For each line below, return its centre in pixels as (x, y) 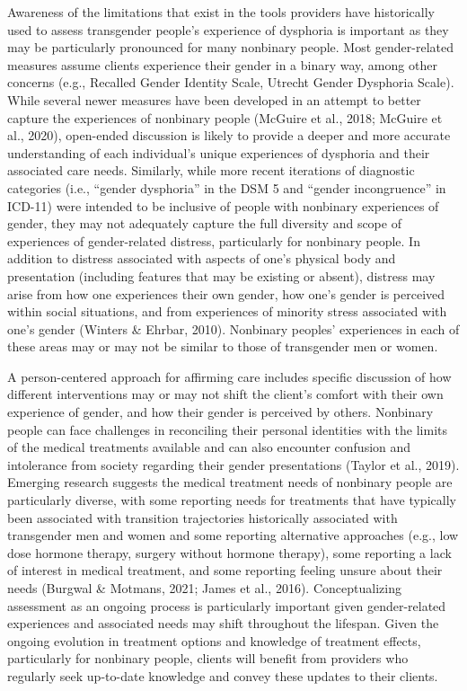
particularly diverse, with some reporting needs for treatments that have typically (232, 500)
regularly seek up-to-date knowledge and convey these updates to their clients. (223, 675)
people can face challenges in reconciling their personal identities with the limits (228, 429)
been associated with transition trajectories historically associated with (203, 517)
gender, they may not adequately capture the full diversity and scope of (204, 223)
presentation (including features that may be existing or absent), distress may (221, 275)
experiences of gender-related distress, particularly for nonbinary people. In (214, 240)
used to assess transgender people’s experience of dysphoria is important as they (228, 29)
